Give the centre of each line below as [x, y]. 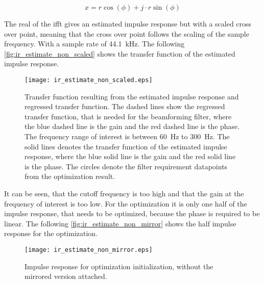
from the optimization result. [70, 176]
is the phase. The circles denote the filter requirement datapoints [126, 166]
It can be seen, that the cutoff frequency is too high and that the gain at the [124, 193]
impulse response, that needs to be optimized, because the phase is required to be [132, 213]
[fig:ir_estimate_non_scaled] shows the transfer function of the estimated [120, 53]
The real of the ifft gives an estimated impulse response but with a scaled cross [128, 23]
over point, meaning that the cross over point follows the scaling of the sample [127, 33]
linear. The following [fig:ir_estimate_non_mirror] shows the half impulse [120, 223]
